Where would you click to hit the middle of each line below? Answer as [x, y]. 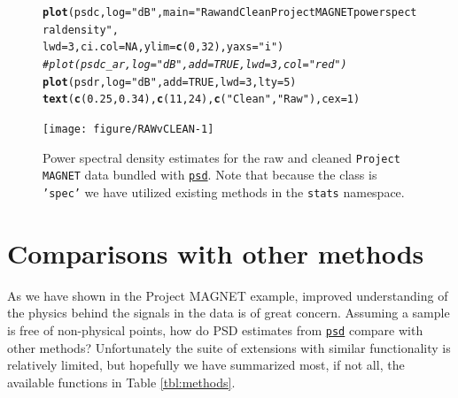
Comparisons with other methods [216, 253]
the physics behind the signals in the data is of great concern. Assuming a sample [229, 313]
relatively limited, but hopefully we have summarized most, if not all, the [206, 365]
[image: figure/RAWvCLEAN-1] [128, 129]
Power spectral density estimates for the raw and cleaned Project [221, 157]
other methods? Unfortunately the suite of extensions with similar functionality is [229, 347]
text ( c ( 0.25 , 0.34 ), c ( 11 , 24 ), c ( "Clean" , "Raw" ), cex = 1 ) [202, 99]
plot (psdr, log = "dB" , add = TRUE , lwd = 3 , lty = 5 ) [170, 82]
